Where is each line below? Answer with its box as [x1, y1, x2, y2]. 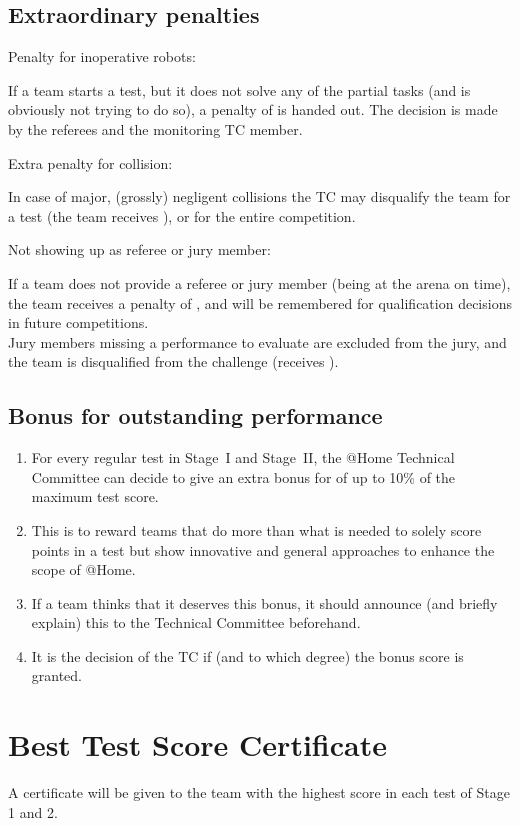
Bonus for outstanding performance [8, 400, 383, 431]
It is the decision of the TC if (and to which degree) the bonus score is [31, 645, 464, 666]
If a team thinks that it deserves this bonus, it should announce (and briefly [31, 592, 498, 613]
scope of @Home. [31, 559, 136, 580]
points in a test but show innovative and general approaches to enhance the [31, 539, 495, 560]
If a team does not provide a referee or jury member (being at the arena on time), [8, 272, 511, 293]
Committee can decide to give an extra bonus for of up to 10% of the [31, 466, 456, 487]
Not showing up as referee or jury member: [8, 239, 271, 260]
